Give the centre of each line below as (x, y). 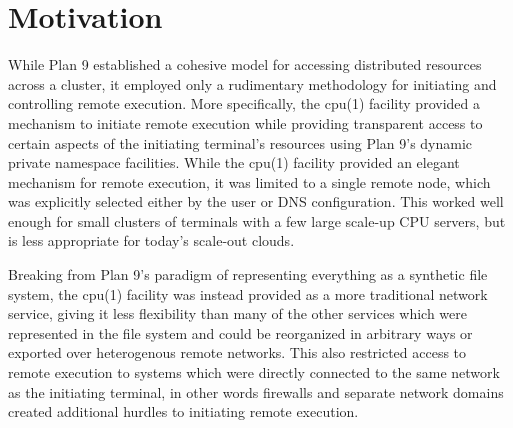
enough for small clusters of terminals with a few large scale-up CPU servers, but (257, 220)
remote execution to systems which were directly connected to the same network (254, 372)
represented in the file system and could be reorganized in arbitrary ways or (240, 332)
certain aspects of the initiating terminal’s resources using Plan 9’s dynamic (240, 142)
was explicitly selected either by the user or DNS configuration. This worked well (256, 201)
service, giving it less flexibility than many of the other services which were (238, 313)
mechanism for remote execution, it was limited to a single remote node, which (249, 181)
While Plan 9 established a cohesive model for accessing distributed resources (245, 64)
